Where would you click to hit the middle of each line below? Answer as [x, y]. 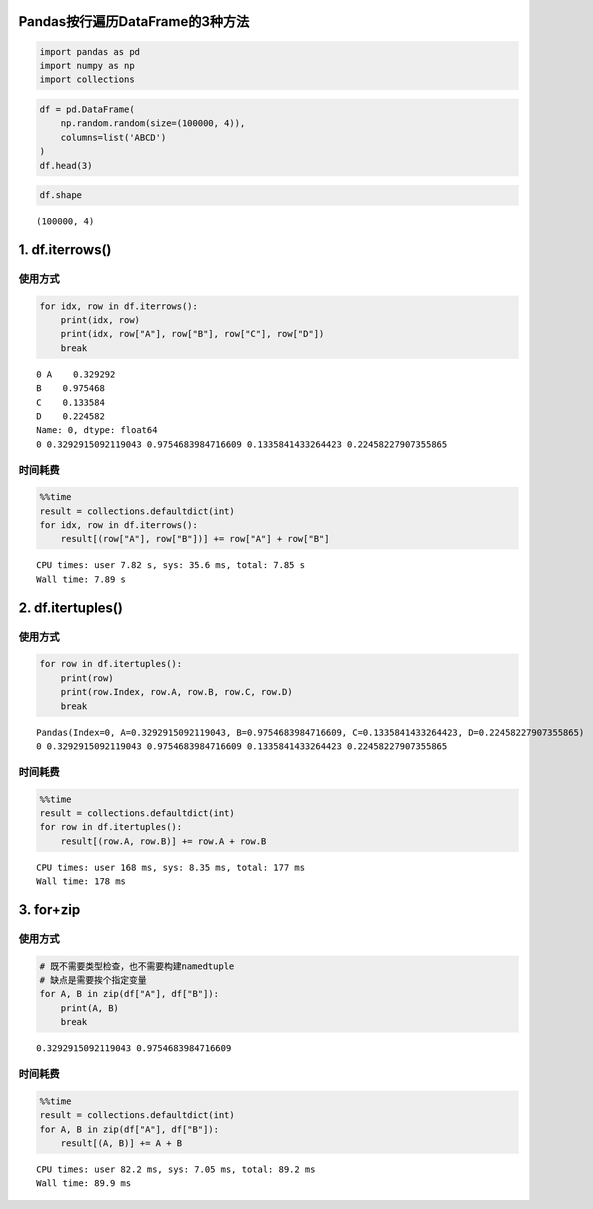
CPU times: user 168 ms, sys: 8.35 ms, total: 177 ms [170, 867]
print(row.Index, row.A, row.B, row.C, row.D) [177, 692]
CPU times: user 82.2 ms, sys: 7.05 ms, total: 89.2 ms [176, 1169]
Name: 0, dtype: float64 [97, 430]
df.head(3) [66, 165]
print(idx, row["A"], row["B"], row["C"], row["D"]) [192, 334]
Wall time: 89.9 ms [84, 1183]
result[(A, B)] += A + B [121, 1143]
